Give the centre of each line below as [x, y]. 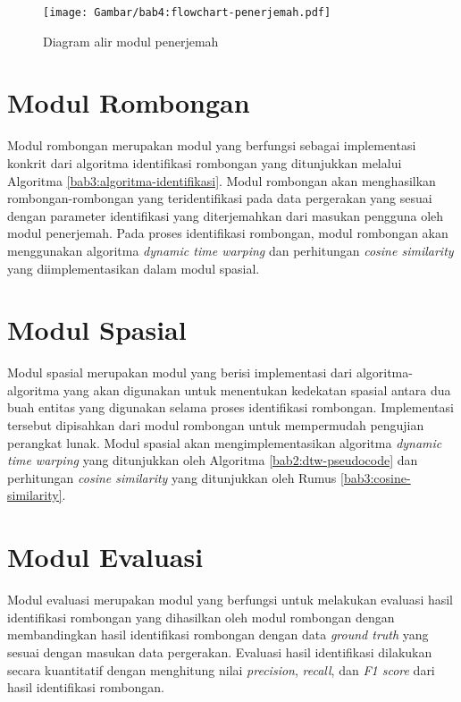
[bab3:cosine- [376, 477]
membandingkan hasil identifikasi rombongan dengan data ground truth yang [218, 634]
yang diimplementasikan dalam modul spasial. [134, 268]
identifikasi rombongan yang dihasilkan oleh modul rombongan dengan [201, 617]
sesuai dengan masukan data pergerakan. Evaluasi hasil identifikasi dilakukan [220, 651]
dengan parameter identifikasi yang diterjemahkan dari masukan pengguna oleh [226, 215]
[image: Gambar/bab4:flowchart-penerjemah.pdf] [187, 13]
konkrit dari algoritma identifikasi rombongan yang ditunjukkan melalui [205, 162]
